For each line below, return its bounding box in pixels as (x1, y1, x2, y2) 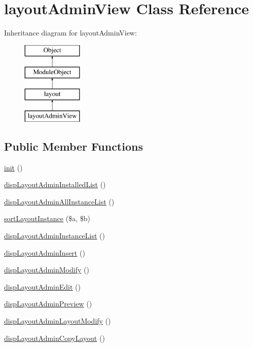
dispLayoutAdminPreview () (4, 298, 92, 309)
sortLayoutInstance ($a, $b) (4, 213, 90, 224)
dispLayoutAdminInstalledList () (4, 179, 106, 190)
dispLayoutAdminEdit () (4, 281, 81, 292)
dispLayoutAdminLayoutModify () (4, 316, 111, 326)
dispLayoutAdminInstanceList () (4, 230, 105, 241)
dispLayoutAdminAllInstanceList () (4, 196, 115, 206)
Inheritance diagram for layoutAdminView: (4, 27, 137, 38)
